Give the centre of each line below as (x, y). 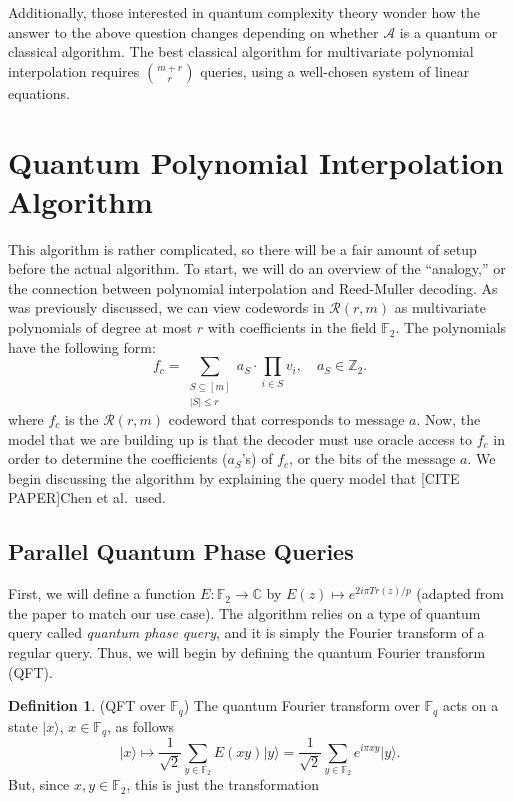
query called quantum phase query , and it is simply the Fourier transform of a (246, 632)
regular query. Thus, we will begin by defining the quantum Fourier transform (247, 651)
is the (82, 419)
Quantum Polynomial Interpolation (256, 161)
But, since (39, 784)
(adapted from (460, 593)
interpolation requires (74, 70)
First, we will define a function (102, 593)
